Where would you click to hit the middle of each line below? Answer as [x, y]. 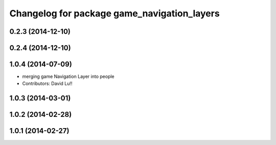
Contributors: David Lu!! [47, 84]
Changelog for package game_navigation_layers [114, 13]
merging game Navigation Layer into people [68, 76]
